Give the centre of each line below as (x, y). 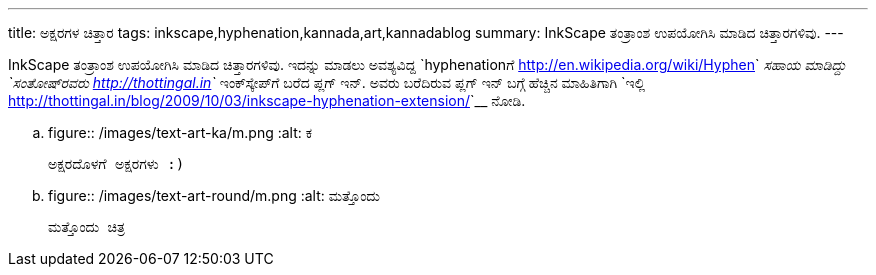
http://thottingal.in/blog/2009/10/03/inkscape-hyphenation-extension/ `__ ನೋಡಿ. (267, 100)
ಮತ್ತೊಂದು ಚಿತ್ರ (86, 227)
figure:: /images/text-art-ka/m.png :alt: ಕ (180, 132)
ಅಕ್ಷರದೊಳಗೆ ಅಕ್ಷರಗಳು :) (116, 164)
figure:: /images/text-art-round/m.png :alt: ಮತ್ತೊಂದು (214, 195)
